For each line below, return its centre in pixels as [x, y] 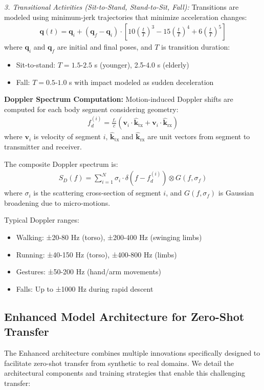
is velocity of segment [67, 136]
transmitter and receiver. [43, 147]
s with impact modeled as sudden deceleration [141, 82]
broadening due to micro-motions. [57, 202]
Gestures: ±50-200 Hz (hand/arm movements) [89, 272]
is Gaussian [236, 193]
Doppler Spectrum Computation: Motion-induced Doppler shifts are [119, 99]
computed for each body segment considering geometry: [91, 109]
